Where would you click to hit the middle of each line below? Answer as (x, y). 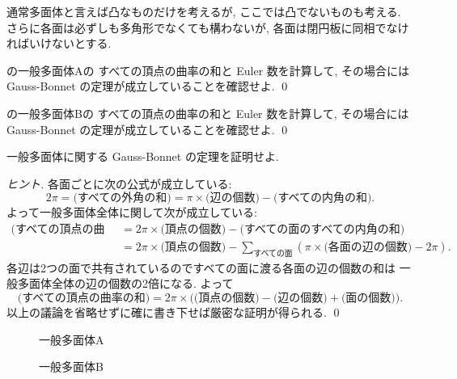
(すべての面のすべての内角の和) (322, 229)
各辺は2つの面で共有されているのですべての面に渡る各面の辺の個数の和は (201, 267)
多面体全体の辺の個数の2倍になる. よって (125, 283)
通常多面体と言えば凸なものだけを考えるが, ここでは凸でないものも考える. (204, 11)
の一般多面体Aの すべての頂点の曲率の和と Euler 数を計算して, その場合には (208, 70)
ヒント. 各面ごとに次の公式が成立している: (119, 183)
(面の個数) (368, 298)
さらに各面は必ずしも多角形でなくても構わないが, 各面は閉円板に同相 (191, 27)
